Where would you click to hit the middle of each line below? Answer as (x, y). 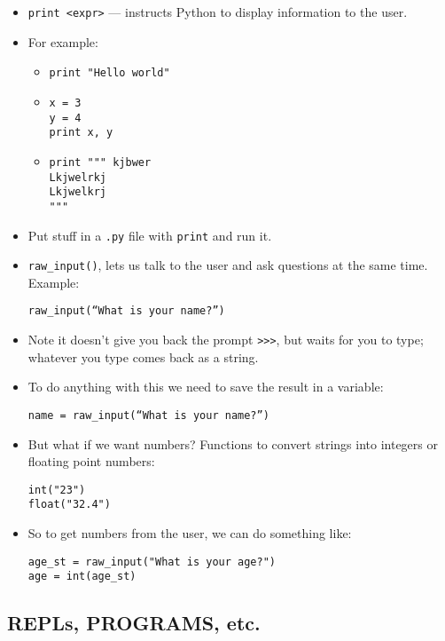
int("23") (57, 490)
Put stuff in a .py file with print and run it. (150, 235)
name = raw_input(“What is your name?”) (148, 415)
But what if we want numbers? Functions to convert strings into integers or (233, 443)
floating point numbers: (91, 461)
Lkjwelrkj (78, 177)
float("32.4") (69, 505)
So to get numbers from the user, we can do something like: (190, 533)
